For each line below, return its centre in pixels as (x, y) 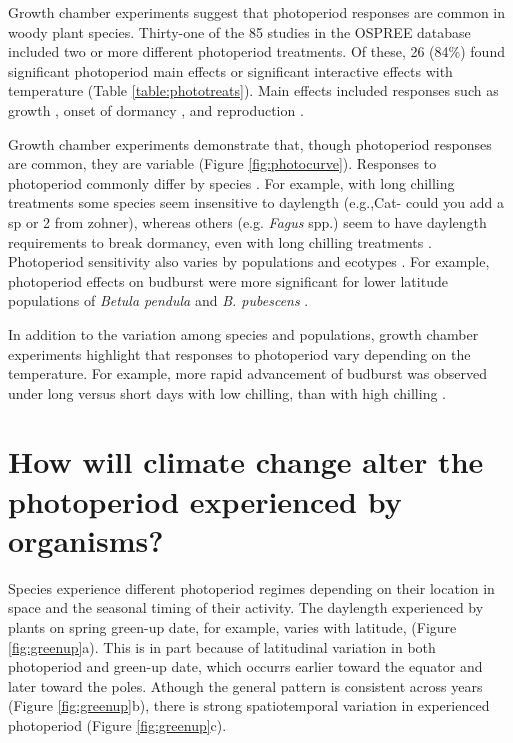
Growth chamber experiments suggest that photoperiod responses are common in (256, 12)
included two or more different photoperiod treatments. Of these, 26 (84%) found (256, 51)
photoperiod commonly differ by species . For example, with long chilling (231, 182)
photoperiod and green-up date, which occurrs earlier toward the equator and (245, 666)
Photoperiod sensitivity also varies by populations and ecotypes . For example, (249, 261)
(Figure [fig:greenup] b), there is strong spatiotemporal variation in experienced (249, 705)
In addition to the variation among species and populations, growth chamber (243, 333)
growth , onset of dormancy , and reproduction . (156, 109)
